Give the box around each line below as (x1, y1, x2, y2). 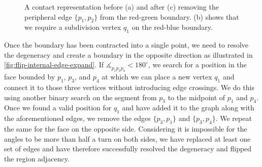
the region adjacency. (4, 153, 70, 163)
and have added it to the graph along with (122, 102, 254, 113)
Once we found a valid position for (4, 102, 112, 113)
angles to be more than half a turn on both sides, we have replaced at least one (4, 133, 251, 144)
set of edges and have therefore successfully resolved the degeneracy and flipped (4, 143, 252, 154)
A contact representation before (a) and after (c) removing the (24, 2, 219, 12)
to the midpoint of (168, 92, 225, 102)
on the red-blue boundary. (132, 22, 213, 32)
